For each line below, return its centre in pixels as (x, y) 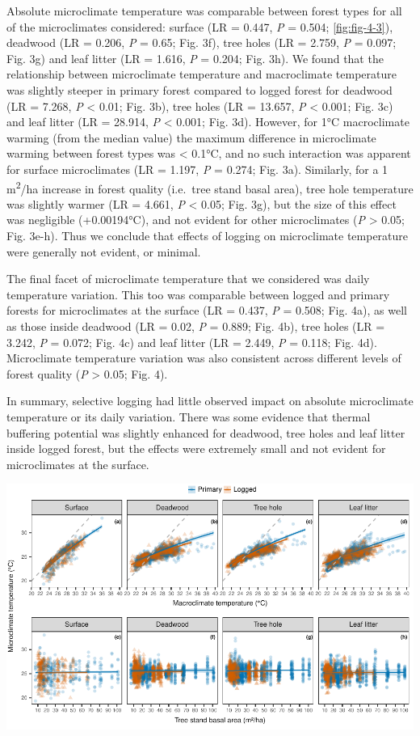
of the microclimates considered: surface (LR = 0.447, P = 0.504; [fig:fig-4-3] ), (200, 26)
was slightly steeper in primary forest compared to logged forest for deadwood (199, 89)
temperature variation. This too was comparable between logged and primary (198, 294)
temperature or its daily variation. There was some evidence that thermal (189, 416)
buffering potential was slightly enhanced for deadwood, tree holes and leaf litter (206, 432)
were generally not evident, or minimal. (104, 251)
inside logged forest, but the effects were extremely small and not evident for (196, 448)
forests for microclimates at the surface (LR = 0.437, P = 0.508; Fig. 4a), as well (207, 310)
